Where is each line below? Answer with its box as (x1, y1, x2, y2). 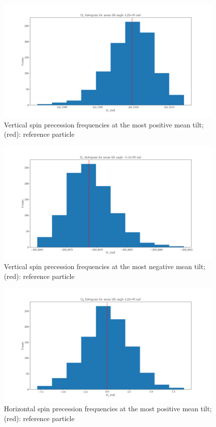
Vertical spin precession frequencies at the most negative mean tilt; (4, 261, 206, 272)
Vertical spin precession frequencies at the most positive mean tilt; (4, 119, 204, 129)
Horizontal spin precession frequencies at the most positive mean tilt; (4, 403, 212, 414)
